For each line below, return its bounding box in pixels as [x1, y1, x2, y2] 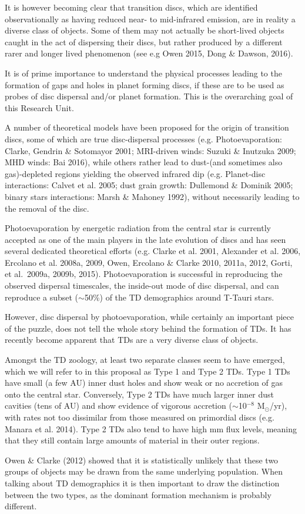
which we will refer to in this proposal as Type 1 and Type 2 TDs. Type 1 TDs [5, 365, 290, 377]
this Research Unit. [5, 101, 74, 114]
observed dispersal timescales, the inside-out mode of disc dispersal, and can [5, 279, 279, 292]
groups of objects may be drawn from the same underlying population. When [5, 465, 283, 478]
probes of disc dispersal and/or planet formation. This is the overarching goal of [5, 90, 293, 102]
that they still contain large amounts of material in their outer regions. [5, 434, 260, 446]
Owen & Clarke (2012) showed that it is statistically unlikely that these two [5, 453, 279, 466]
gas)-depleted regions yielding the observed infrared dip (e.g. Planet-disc [5, 167, 266, 179]
